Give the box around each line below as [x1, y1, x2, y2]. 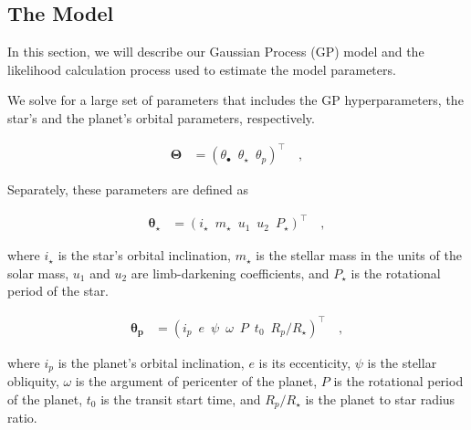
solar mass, [7, 263, 69, 282]
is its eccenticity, [258, 352, 351, 372]
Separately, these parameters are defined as [7, 180, 249, 199]
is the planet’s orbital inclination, [58, 352, 245, 372]
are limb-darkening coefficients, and [131, 263, 330, 282]
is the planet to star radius [305, 389, 455, 408]
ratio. [7, 408, 37, 427]
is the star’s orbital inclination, [58, 246, 232, 265]
